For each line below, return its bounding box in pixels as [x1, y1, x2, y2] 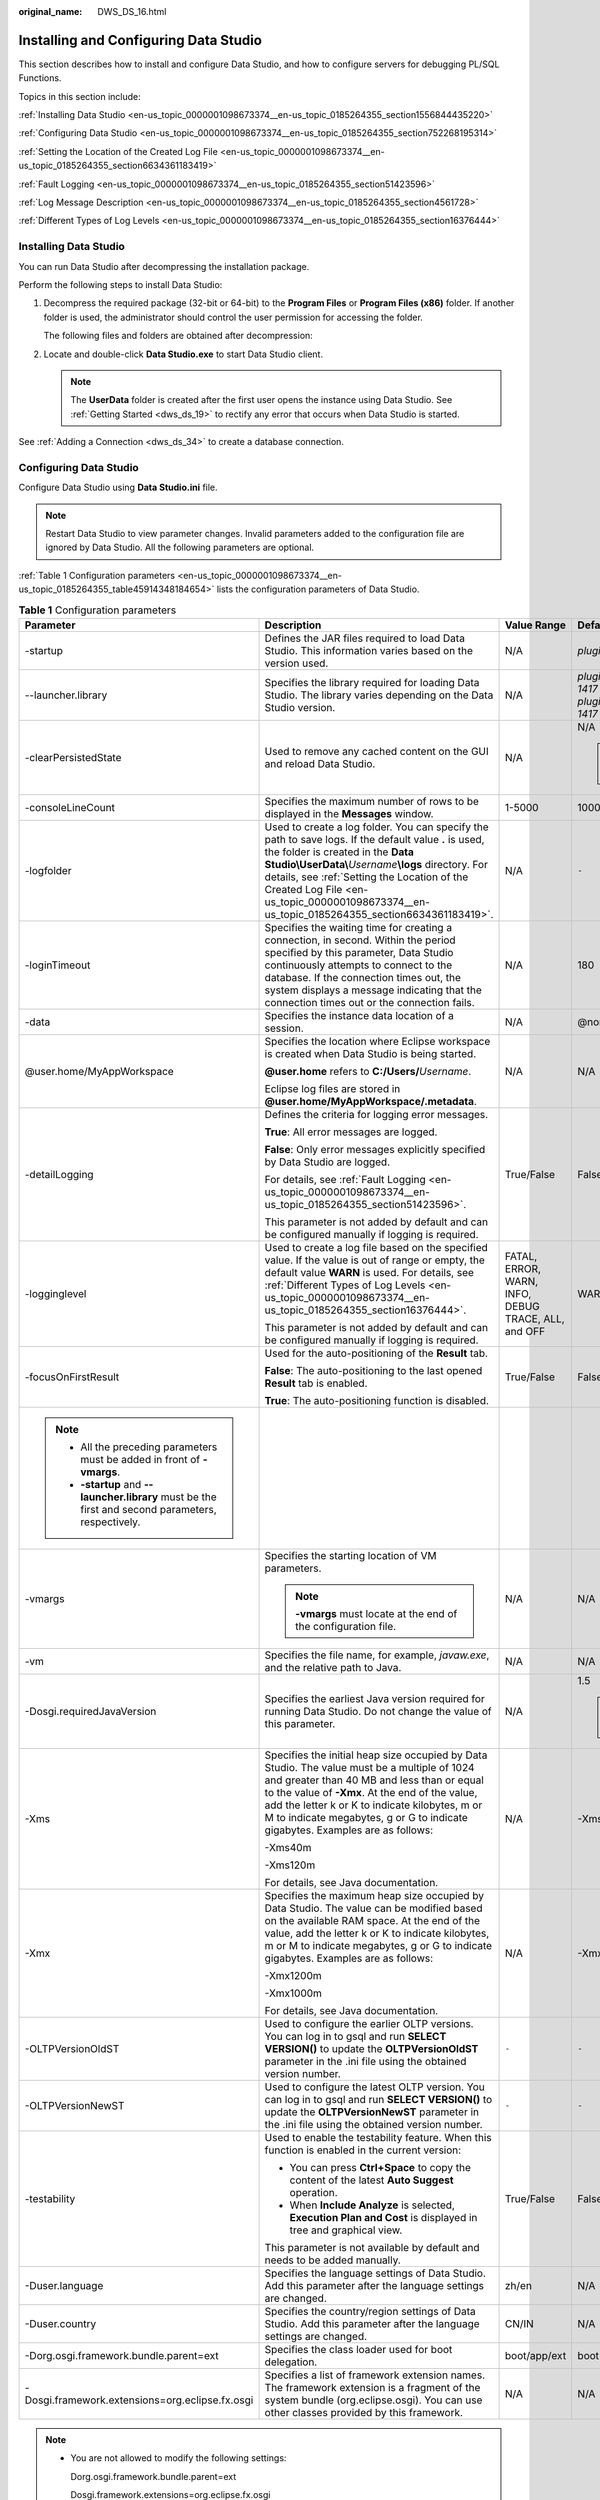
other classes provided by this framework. [264, 2405, 464, 2419]
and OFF [505, 1324, 545, 1338]
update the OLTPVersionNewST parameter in [264, 2105, 480, 2119]
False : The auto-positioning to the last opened [264, 1363, 483, 1377]
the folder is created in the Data [264, 845, 414, 859]
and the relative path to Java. [264, 1660, 402, 1674]
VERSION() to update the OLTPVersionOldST [264, 2041, 479, 2055]
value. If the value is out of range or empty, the [264, 1253, 485, 1267]
